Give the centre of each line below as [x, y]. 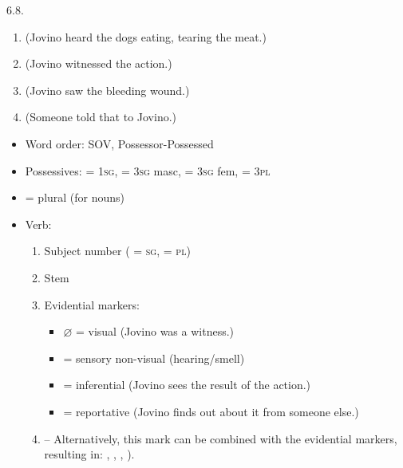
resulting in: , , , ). [89, 454]
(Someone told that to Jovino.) [101, 117]
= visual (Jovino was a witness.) [155, 331]
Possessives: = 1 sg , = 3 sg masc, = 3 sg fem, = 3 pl [148, 170]
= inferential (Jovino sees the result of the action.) [187, 385]
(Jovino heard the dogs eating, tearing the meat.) [146, 36]
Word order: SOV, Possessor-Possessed [119, 143]
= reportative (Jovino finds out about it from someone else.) [211, 411]
